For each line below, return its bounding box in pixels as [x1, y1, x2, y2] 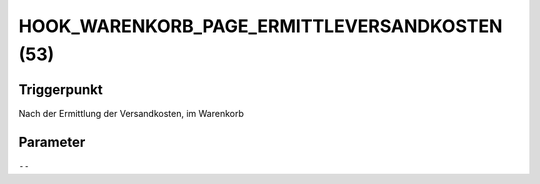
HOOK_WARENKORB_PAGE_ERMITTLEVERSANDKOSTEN [18, 15, 503, 37]
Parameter [18, 133, 86, 150]
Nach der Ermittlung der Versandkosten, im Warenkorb [18, 107, 245, 119]
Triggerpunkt [18, 81, 104, 98]
